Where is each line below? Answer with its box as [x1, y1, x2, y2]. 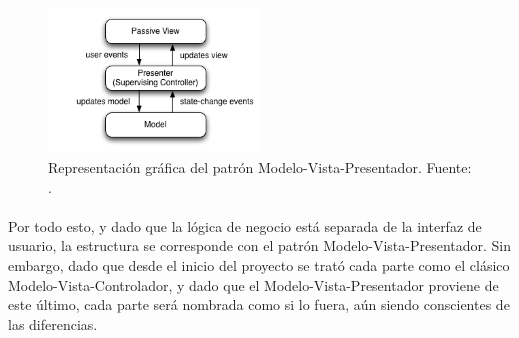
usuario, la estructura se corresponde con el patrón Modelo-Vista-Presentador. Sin [8, 235, 512, 256]
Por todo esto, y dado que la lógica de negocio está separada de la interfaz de [8, 215, 482, 236]
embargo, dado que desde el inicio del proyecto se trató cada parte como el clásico [8, 254, 510, 275]
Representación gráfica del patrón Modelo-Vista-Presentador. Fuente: [48, 157, 472, 177]
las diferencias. [8, 313, 98, 334]
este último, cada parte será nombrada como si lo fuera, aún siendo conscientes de [8, 294, 510, 315]
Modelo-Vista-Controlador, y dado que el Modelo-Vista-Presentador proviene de [8, 274, 499, 295]
